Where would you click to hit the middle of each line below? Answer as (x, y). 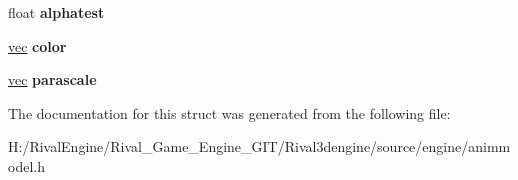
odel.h (26, 165)
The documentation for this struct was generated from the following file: (229, 112)
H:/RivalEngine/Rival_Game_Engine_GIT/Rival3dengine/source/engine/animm (259, 146)
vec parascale (52, 79)
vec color (37, 45)
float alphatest (56, 12)
